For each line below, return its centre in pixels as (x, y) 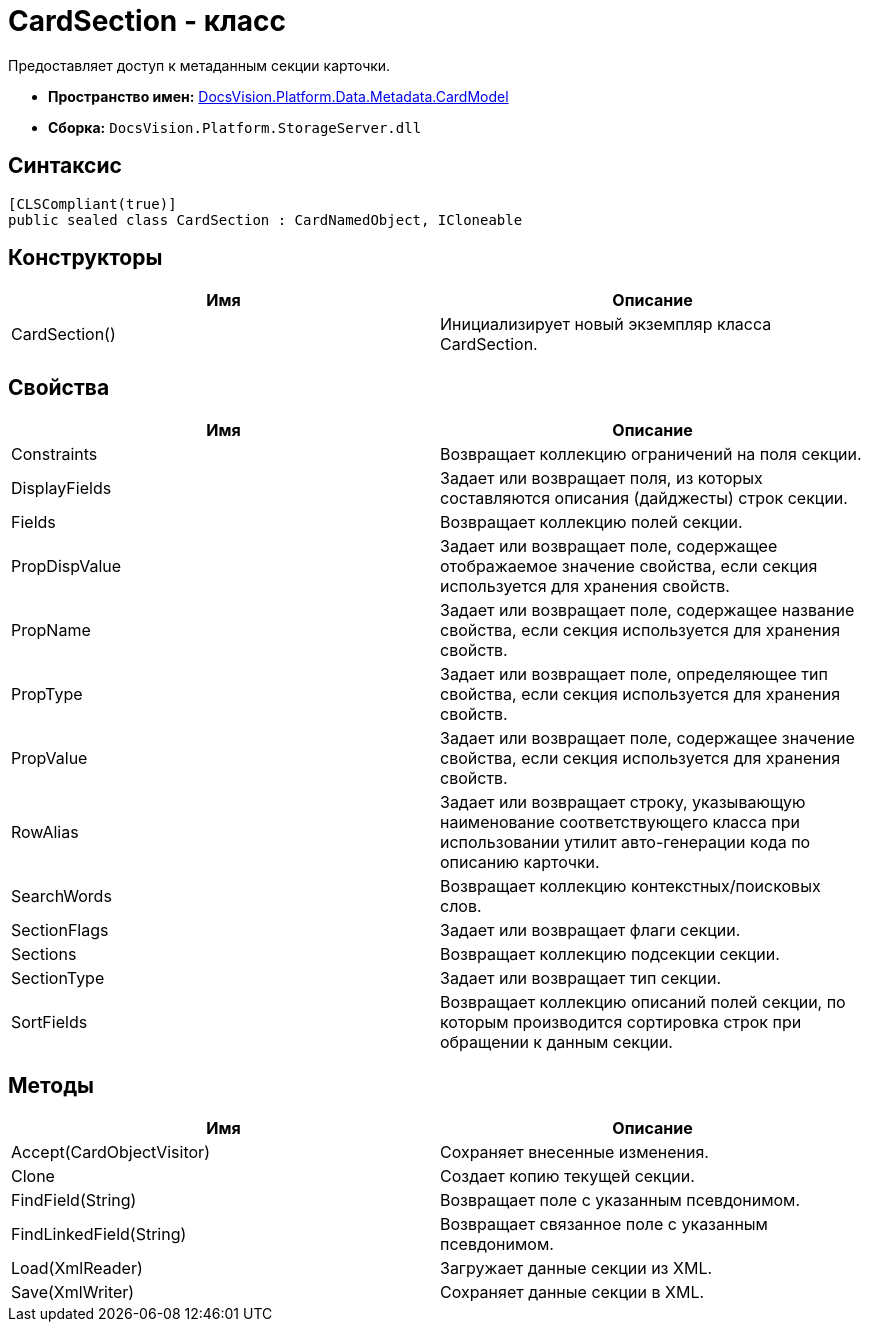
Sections (44, 954)
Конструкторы (85, 258)
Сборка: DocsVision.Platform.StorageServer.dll (235, 127)
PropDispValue (66, 566)
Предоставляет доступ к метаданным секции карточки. (199, 65)
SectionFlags (60, 930)
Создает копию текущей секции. (567, 1176)
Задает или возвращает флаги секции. (590, 930)
